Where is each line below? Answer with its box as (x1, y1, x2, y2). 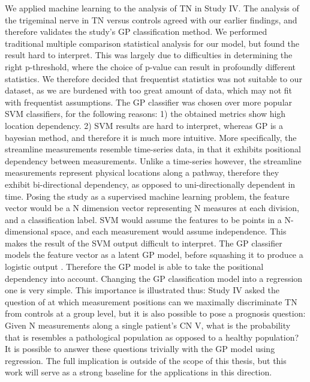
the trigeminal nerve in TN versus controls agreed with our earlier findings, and (5, 13, 297, 26)
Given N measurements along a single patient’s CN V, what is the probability (5, 319, 291, 332)
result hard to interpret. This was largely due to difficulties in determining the (5, 49, 293, 61)
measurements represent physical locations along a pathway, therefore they (5, 166, 279, 179)
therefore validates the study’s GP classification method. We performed (5, 25, 267, 38)
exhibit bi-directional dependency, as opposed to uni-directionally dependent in (5, 178, 296, 190)
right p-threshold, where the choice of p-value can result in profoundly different (5, 60, 296, 73)
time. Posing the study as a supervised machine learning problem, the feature (5, 190, 290, 202)
